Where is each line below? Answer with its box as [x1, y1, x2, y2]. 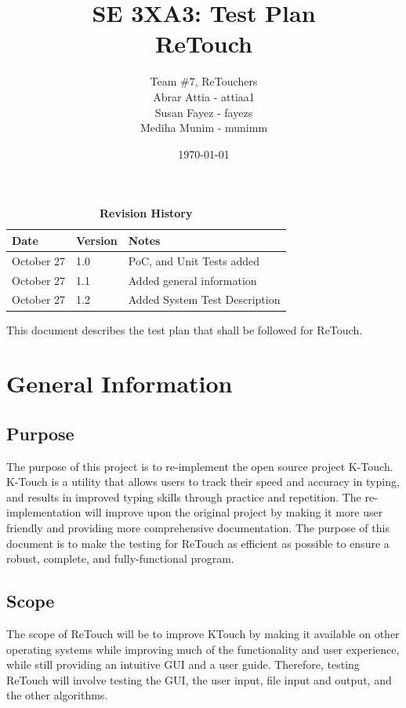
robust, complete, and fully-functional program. [6, 550, 234, 567]
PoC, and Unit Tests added [128, 252, 259, 268]
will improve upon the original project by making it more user [84, 504, 383, 520]
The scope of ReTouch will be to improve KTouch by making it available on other [6, 626, 400, 642]
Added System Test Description [128, 291, 281, 308]
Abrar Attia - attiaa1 [153, 88, 255, 104]
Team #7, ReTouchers [150, 73, 258, 89]
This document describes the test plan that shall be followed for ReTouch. [6, 321, 363, 338]
